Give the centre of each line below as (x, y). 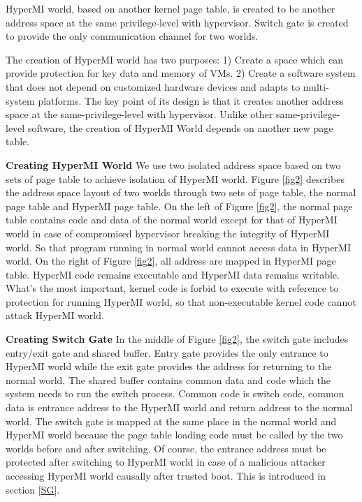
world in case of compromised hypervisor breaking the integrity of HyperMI (168, 233)
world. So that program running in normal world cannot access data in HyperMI (178, 247)
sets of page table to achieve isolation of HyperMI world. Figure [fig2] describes (175, 178)
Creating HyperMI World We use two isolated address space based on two (173, 164)
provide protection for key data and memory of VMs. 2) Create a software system (181, 73)
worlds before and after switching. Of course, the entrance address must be (166, 448)
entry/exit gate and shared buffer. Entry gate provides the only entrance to (167, 352)
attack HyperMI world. (55, 315)
